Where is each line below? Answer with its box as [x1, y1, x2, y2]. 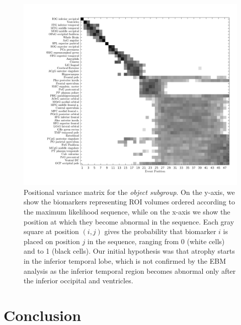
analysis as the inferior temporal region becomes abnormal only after [24, 265, 236, 276]
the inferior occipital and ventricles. [24, 275, 133, 286]
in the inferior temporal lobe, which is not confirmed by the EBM [24, 255, 226, 266]
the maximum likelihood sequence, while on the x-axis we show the [24, 206, 230, 217]
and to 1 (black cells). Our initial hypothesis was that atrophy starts [24, 246, 235, 256]
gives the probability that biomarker [104, 226, 216, 237]
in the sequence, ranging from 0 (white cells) [87, 236, 225, 246]
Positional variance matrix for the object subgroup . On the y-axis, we [24, 186, 235, 197]
